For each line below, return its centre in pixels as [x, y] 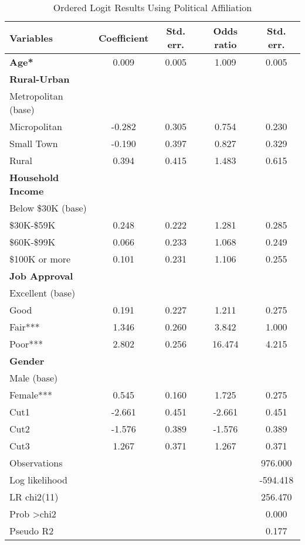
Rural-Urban [40, 79]
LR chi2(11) [34, 497]
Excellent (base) [43, 293]
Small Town [34, 143]
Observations [36, 463]
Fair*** [25, 327]
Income [27, 191]
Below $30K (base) [48, 208]
